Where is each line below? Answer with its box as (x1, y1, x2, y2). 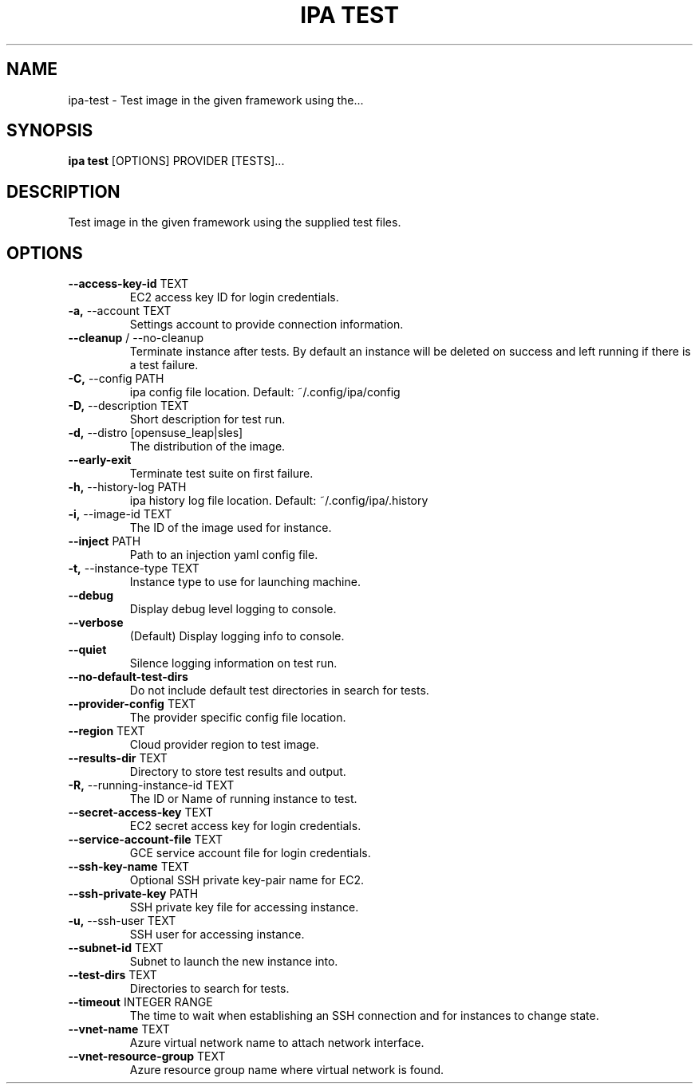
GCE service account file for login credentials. (129, 846, 371, 860)
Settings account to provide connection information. (129, 317, 404, 332)
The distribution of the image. (129, 439, 286, 454)
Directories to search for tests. (129, 982, 290, 996)
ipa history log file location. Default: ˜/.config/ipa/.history (129, 494, 428, 508)
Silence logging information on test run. (129, 656, 338, 671)
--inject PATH (68, 534, 141, 549)
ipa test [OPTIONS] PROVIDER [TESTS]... (68, 154, 285, 168)
